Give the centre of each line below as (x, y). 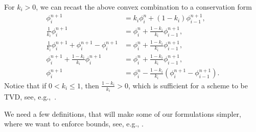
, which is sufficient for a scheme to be (188, 85)
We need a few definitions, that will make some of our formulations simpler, (123, 113)
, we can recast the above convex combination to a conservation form (144, 7)
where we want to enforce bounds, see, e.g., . (74, 124)
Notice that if (25, 85)
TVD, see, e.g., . (30, 97)
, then (90, 85)
